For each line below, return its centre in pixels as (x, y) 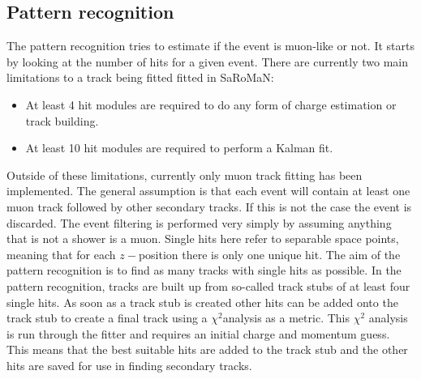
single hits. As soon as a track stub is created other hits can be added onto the (202, 302)
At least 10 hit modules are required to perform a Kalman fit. (179, 148)
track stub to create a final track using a (107, 318)
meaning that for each (61, 254)
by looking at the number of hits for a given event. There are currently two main (207, 61)
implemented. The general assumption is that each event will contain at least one (208, 191)
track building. (62, 120)
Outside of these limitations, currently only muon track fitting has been (185, 175)
